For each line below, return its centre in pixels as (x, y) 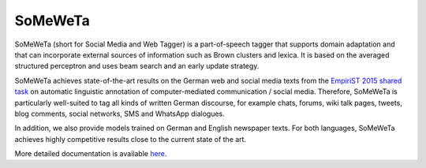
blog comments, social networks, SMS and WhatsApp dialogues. (120, 114)
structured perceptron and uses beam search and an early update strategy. (137, 66)
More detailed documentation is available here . (91, 154)
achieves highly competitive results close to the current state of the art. (131, 139)
